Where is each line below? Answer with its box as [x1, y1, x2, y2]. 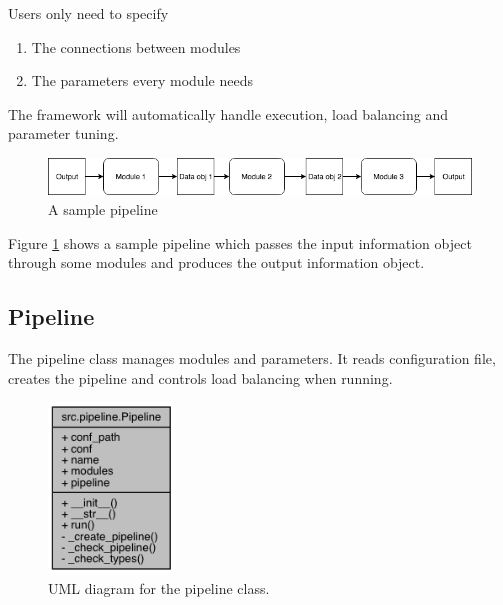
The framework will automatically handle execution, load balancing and [8, 103, 448, 124]
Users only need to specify [8, 3, 169, 23]
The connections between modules [31, 36, 241, 57]
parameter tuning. [8, 123, 119, 144]
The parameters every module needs [31, 70, 253, 91]
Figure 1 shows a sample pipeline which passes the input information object [8, 232, 472, 253]
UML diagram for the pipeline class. [48, 577, 270, 598]
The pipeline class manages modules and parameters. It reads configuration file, [8, 347, 496, 368]
